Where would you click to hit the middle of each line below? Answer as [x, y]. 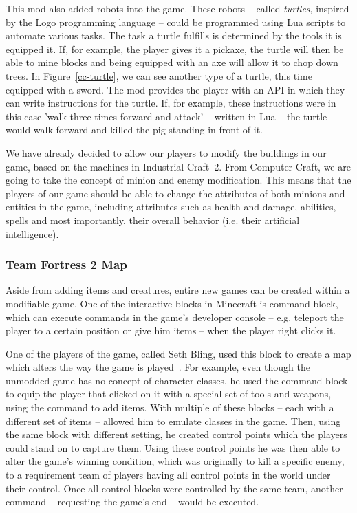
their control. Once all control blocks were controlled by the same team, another [174, 488]
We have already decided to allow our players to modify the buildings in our [166, 152]
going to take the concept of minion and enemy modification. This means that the [178, 180]
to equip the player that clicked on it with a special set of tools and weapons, [169, 394]
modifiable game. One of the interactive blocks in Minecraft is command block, [172, 303]
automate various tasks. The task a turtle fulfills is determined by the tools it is [174, 35]
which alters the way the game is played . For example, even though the [158, 367]
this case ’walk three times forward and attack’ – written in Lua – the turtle [166, 116]
